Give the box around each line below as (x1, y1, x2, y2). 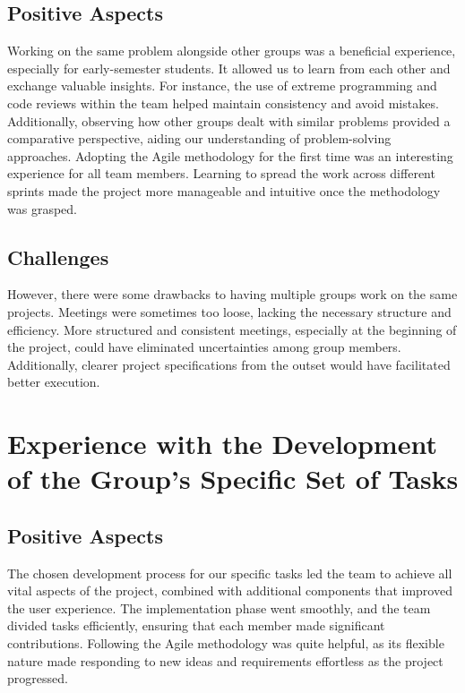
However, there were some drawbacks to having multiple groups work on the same (7, 285, 458, 304)
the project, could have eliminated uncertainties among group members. (7, 338, 401, 356)
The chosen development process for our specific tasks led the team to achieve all (7, 563, 452, 582)
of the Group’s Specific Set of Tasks (7, 460, 459, 497)
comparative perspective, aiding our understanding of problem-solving (7, 129, 392, 148)
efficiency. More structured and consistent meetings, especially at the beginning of (7, 320, 457, 338)
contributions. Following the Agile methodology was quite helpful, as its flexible (7, 634, 444, 653)
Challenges (7, 243, 109, 270)
